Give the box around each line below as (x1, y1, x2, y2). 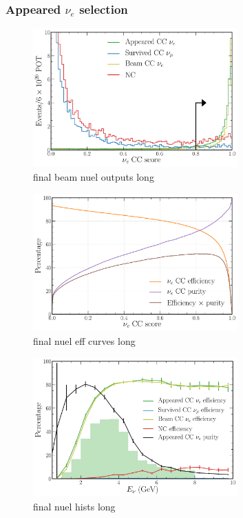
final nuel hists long (33, 499, 116, 514)
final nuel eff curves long (33, 333, 136, 348)
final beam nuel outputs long (33, 169, 154, 183)
